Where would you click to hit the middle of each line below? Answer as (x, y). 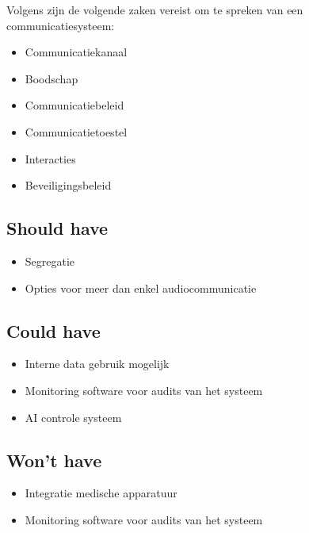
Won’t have (54, 460)
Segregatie (50, 261)
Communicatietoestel (76, 131)
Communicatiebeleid (74, 105)
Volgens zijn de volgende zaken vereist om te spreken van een (155, 10)
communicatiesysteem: (61, 25)
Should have (57, 228)
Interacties (50, 158)
